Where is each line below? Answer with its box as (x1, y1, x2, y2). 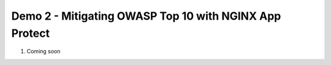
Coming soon (26, 48, 61, 55)
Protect (11, 26, 50, 40)
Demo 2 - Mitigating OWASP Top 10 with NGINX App (11, 9, 281, 23)
